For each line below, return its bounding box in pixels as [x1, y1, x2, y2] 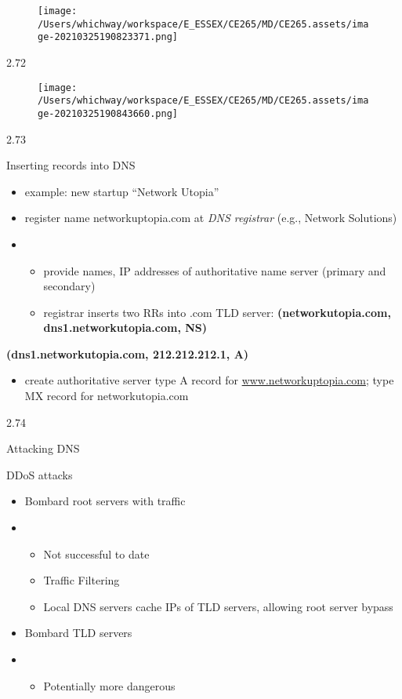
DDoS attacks [6, 466, 73, 482]
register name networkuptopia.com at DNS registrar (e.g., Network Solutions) [24, 209, 397, 226]
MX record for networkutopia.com [24, 388, 189, 404]
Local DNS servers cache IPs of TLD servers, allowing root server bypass [43, 598, 393, 614]
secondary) [43, 278, 96, 294]
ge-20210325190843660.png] [38, 107, 178, 119]
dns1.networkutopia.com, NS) [43, 319, 208, 336]
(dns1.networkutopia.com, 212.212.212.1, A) [6, 345, 249, 362]
